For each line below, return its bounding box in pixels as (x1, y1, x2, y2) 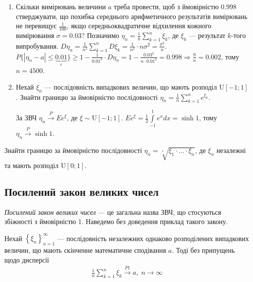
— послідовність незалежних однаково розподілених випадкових (57, 233, 249, 243)
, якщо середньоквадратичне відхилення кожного (67, 20, 212, 31)
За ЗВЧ (16, 113, 37, 123)
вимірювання (16, 30, 54, 40)
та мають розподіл (4, 160, 59, 170)
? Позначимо (81, 30, 119, 40)
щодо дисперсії (4, 254, 49, 264)
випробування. (16, 40, 58, 51)
